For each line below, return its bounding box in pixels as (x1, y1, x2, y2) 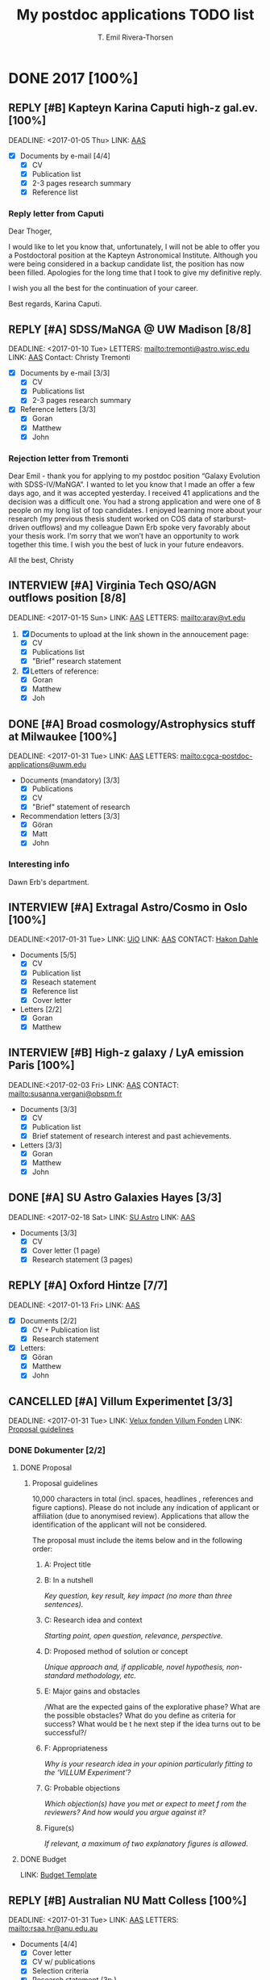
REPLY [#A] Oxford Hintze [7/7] (8, 1278, 168, 1293)
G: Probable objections (44, 1783, 121, 1793)
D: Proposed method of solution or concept (44, 1647, 189, 1656)
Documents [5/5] (19, 950, 77, 960)
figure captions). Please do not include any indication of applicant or (31, 1503, 260, 1512)
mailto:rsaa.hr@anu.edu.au (8, 1923, 98, 1933)
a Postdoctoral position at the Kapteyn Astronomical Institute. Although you (8, 250, 258, 260)
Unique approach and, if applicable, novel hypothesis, (44, 1662, 225, 1672)
